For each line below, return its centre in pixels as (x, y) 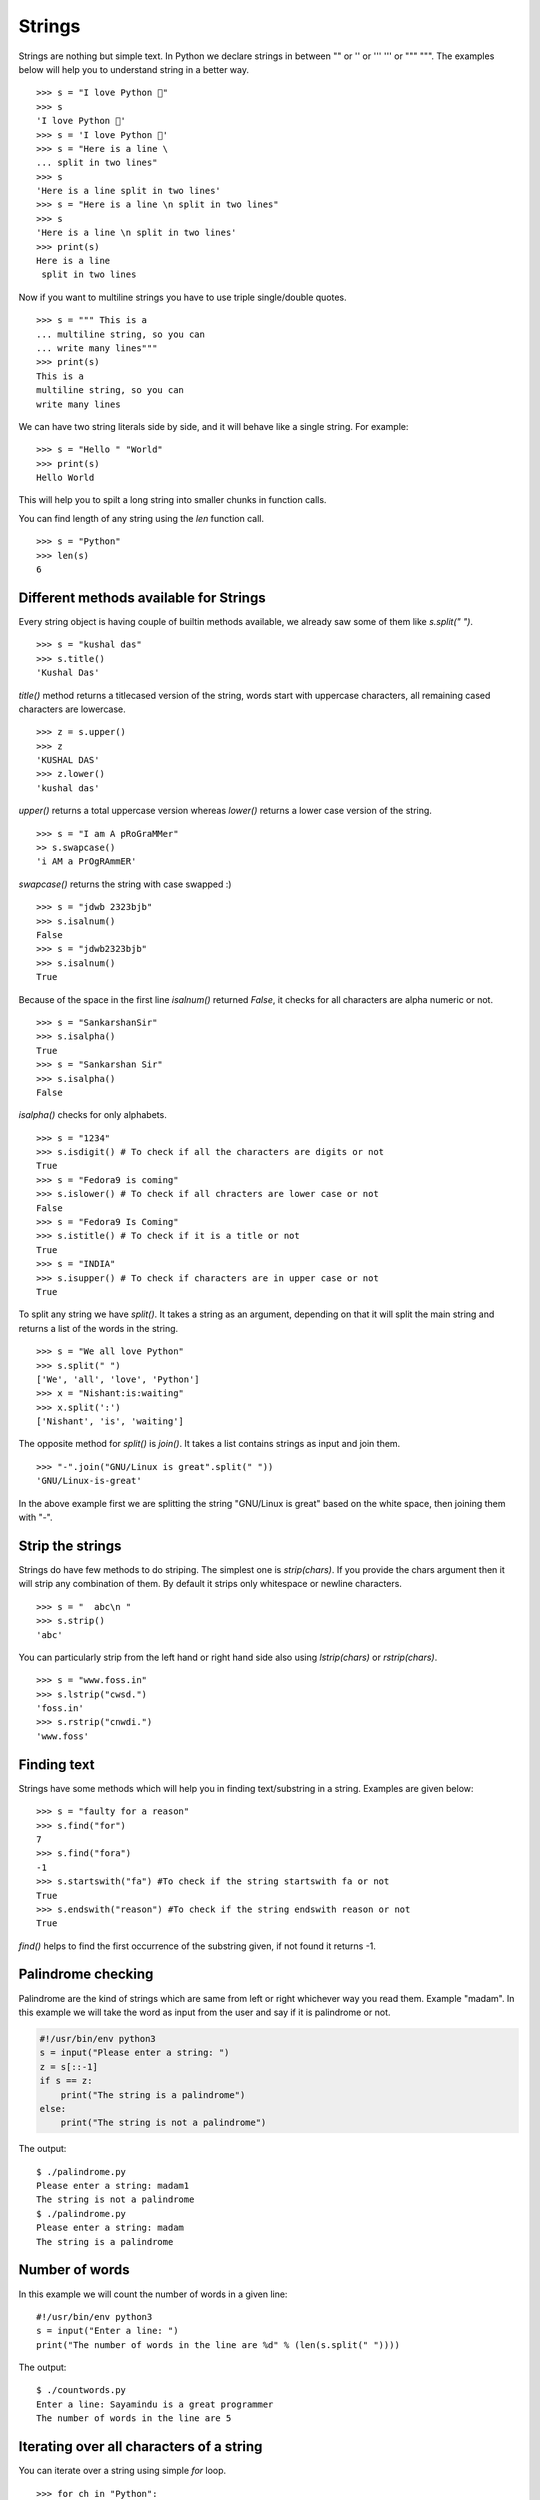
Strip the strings (70, 1545)
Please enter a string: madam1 (113, 2186)
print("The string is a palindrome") (153, 2094)
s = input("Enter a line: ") (107, 2331)
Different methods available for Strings (142, 597)
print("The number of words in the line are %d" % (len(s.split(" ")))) (218, 2344)
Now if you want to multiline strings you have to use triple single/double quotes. (182, 297)
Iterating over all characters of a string (140, 2446)
